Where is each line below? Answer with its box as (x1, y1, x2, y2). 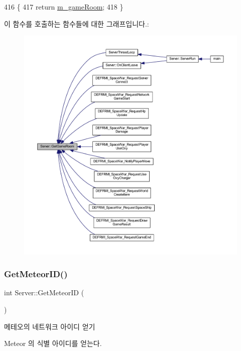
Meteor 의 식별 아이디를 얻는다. (4, 338, 102, 348)
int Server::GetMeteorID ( (4, 287, 84, 298)
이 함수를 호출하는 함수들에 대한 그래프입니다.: (4, 18, 149, 29)
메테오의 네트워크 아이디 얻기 (4, 321, 95, 331)
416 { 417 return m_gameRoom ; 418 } (4, 2, 124, 12)
